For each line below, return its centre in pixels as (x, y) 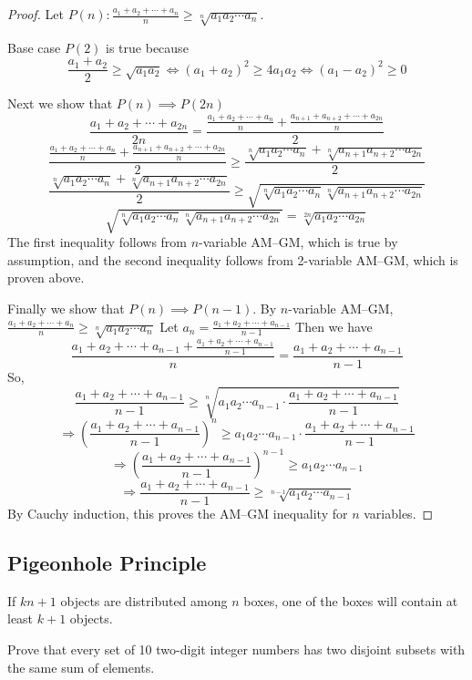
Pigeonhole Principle (107, 563)
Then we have (334, 326)
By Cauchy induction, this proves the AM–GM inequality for (178, 514)
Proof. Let (36, 14)
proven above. (46, 278)
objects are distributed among (144, 600)
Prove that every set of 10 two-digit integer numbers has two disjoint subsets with (236, 649)
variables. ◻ (399, 514)
